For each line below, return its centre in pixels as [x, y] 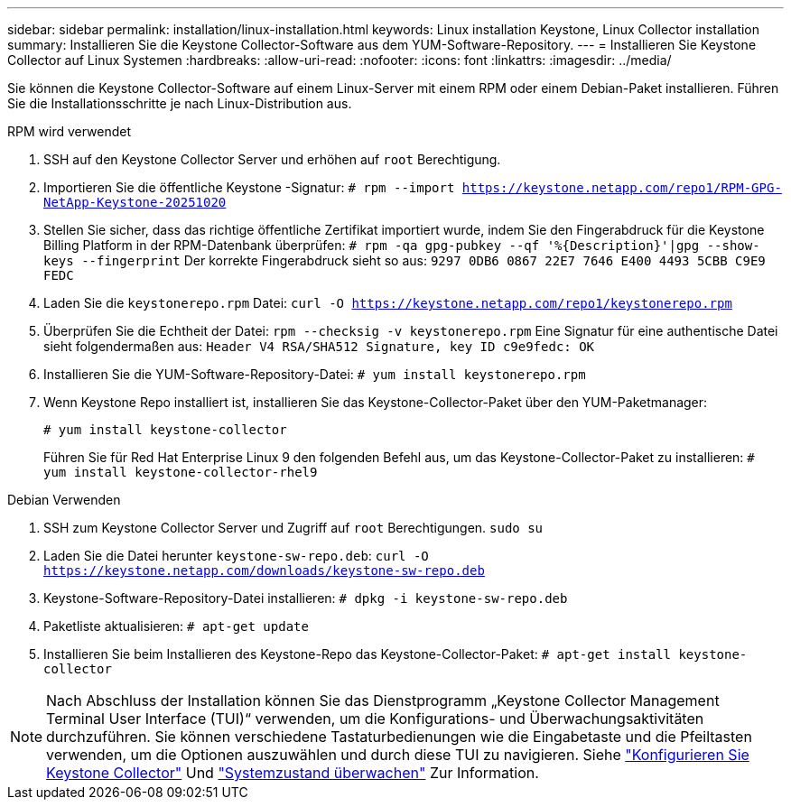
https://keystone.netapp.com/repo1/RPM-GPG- [622, 188]
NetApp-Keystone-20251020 [135, 202]
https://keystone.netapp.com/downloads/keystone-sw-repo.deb [264, 570]
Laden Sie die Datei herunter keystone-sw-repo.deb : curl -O [236, 556]
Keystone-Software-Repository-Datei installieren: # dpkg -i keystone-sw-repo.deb [306, 598]
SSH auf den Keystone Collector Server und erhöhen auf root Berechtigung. [272, 159]
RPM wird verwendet [70, 131]
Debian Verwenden [64, 500]
